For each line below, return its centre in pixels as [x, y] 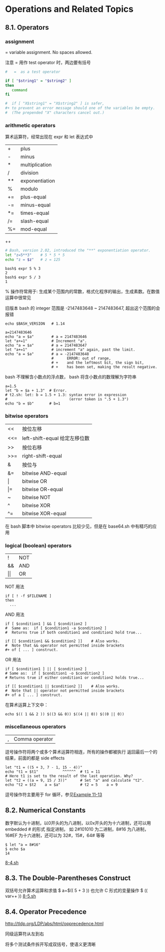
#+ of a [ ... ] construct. [34, 695]
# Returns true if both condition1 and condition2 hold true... [73, 633]
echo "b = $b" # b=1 [33, 403]
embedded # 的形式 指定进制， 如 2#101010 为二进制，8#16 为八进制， [77, 829]
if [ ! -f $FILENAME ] [28, 596]
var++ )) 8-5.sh [20, 896]
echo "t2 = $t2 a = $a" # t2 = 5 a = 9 [62, 785]
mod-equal [34, 229]
